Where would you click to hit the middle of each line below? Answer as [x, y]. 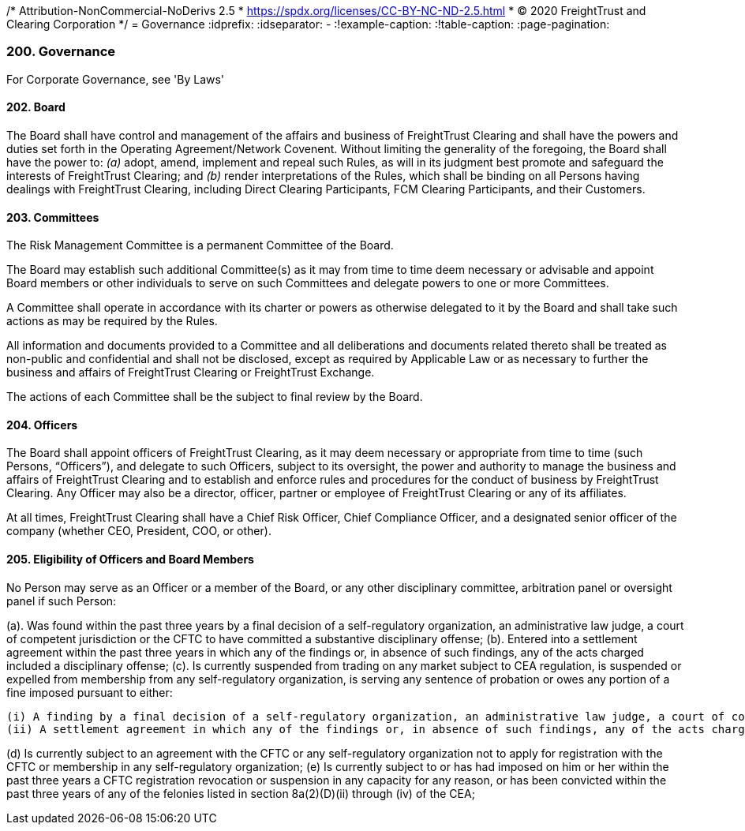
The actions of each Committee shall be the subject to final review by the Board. [215, 397]
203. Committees [53, 217]
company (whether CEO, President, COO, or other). [139, 531]
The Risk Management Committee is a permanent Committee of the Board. [200, 245]
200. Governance [61, 52]
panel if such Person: [62, 601]
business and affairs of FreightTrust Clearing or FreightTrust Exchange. [191, 372]
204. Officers [42, 425]
